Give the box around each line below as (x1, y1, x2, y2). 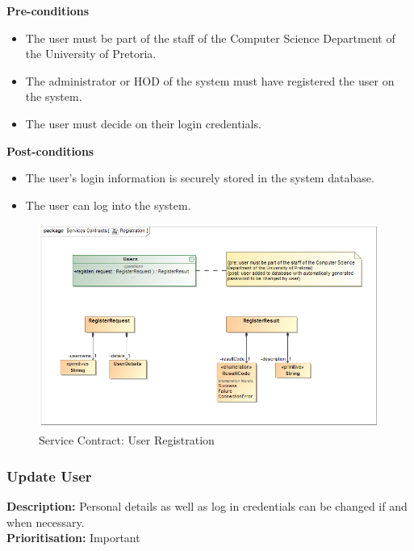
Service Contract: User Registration (39, 432, 215, 449)
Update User (6, 465, 92, 486)
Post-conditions (6, 142, 94, 159)
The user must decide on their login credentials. (25, 115, 261, 131)
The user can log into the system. (25, 196, 191, 213)
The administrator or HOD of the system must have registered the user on (25, 72, 395, 89)
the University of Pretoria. (25, 45, 157, 62)
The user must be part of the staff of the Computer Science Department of (25, 29, 395, 46)
